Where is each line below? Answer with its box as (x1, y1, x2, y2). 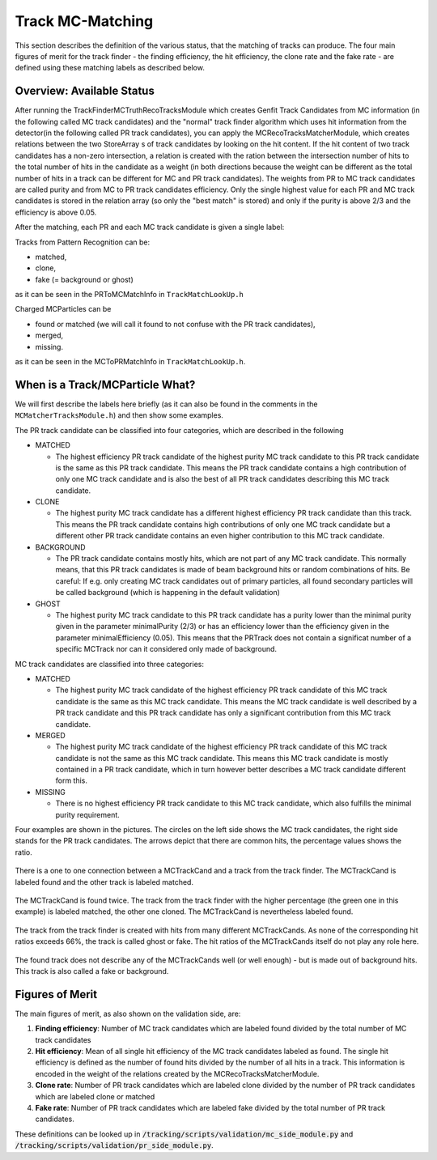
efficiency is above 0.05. (15, 207, 97, 217)
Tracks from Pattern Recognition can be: (15, 237, 151, 247)
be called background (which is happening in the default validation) (55, 588, 281, 597)
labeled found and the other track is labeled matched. (15, 877, 194, 886)
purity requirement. (55, 809, 121, 819)
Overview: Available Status (15, 84, 155, 98)
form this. (55, 775, 88, 785)
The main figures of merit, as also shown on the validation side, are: (15, 1009, 241, 1018)
